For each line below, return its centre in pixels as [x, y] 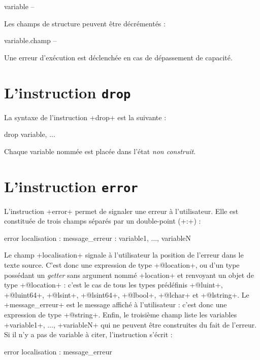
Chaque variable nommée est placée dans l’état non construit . [100, 151]
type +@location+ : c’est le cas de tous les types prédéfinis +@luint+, [113, 285]
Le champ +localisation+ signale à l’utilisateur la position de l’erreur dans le [124, 255]
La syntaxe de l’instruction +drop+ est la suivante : [85, 117]
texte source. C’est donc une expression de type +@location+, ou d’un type [122, 265]
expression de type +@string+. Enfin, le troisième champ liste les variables [121, 314]
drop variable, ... [30, 134]
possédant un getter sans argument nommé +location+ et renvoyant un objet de [129, 275]
